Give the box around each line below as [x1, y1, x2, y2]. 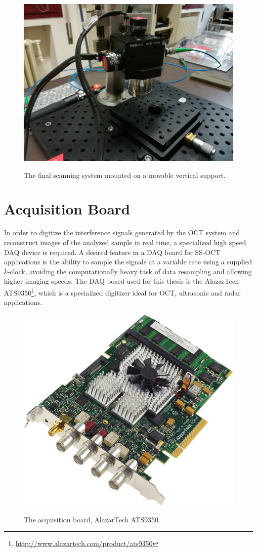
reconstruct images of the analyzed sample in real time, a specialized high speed [4, 237, 246, 247]
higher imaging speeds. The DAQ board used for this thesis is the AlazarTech [4, 276, 239, 286]
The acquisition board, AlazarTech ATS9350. [24, 514, 160, 524]
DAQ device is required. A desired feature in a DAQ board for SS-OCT [4, 247, 220, 257]
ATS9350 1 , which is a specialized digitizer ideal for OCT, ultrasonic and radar [4, 286, 241, 297]
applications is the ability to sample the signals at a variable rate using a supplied [4, 256, 252, 267]
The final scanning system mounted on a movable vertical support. [24, 170, 226, 180]
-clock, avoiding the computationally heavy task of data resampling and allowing [7, 266, 252, 276]
